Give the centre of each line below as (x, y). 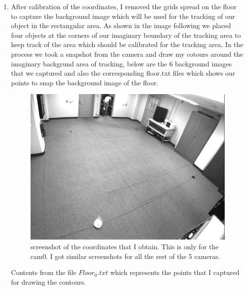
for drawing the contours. (49, 282)
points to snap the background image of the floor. (85, 82)
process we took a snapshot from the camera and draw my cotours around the (127, 54)
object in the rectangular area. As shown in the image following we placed (121, 25)
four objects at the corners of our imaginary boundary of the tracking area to (126, 35)
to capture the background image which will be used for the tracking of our (123, 16)
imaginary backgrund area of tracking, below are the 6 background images (121, 63)
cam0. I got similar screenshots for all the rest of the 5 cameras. (125, 256)
